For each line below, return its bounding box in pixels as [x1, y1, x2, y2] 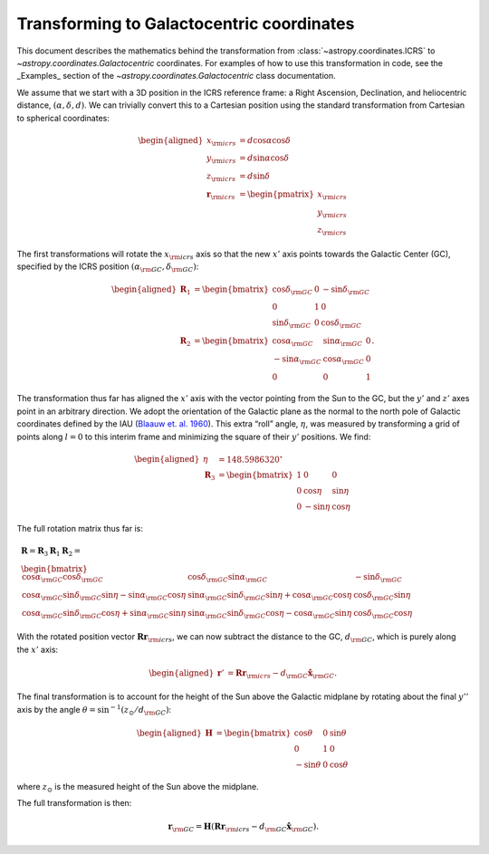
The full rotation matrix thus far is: [16, 523, 144, 534]
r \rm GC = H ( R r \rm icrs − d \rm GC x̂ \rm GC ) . [168, 821, 320, 834]
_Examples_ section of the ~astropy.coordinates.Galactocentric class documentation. [16, 71, 337, 82]
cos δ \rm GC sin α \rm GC [187, 571, 268, 584]
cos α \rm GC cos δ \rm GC [21, 571, 104, 584]
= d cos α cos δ [238, 135, 292, 145]
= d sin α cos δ [238, 153, 290, 163]
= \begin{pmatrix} [238, 188, 314, 199]
